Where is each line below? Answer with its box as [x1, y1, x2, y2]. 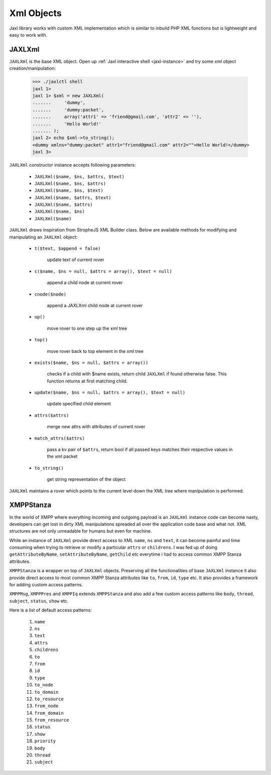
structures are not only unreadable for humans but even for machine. [9, 528, 152, 534]
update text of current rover [47, 256, 105, 263]
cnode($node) [34, 291, 67, 297]
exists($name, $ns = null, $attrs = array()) [34, 359, 149, 365]
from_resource [34, 717, 69, 723]
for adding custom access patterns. [9, 582, 83, 588]
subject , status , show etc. [9, 598, 69, 604]
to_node [34, 682, 54, 688]
